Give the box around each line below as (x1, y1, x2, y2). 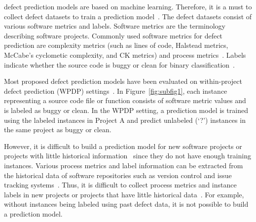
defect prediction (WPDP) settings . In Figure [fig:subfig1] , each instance (4, 85, 227, 96)
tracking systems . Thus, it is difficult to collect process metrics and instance (4, 180, 237, 190)
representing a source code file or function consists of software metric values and (4, 95, 246, 106)
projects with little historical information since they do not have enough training (4, 150, 251, 161)
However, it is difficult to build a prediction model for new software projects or (4, 141, 242, 151)
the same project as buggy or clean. (4, 124, 111, 135)
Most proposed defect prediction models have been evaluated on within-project (4, 76, 242, 86)
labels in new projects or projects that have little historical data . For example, (4, 189, 244, 199)
